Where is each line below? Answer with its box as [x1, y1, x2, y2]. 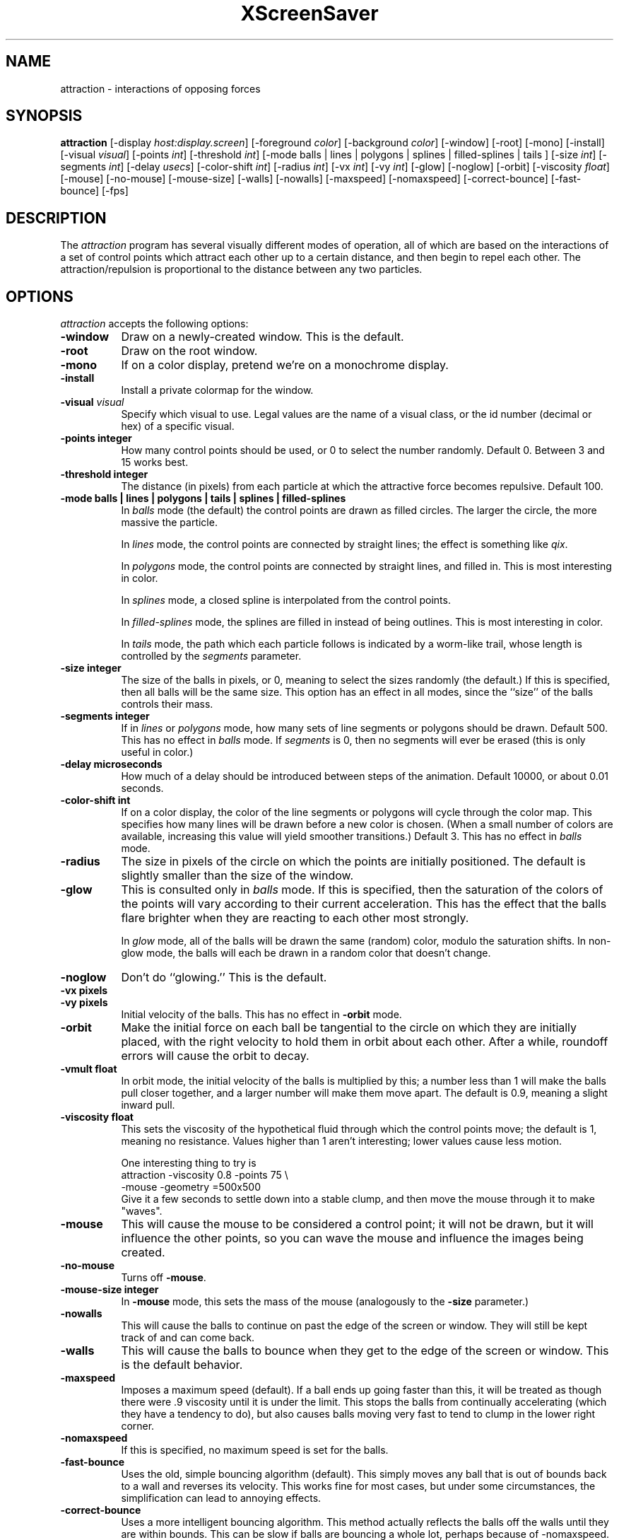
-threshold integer [60, 468, 148, 481]
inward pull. [121, 1099, 175, 1112]
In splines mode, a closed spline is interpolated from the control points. [121, 594, 451, 607]
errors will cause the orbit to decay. [121, 1049, 309, 1063]
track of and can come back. [121, 1331, 255, 1344]
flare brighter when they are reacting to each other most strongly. [121, 911, 469, 926]
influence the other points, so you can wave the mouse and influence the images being [121, 1231, 584, 1246]
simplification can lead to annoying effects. [121, 1492, 322, 1505]
